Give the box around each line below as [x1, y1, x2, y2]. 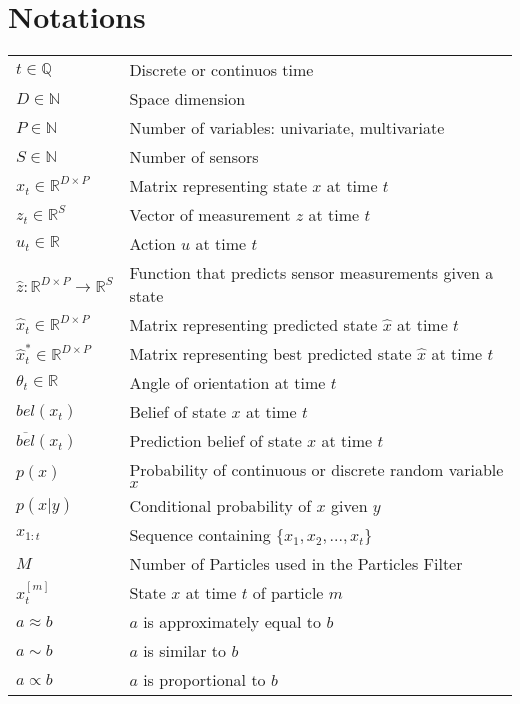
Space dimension [129, 87, 246, 111]
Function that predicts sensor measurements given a [129, 261, 494, 285]
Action [129, 232, 176, 256]
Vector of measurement [129, 203, 291, 227]
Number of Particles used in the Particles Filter [129, 552, 463, 576]
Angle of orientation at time [129, 371, 326, 395]
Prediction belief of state [129, 429, 302, 453]
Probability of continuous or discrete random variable [129, 458, 504, 482]
